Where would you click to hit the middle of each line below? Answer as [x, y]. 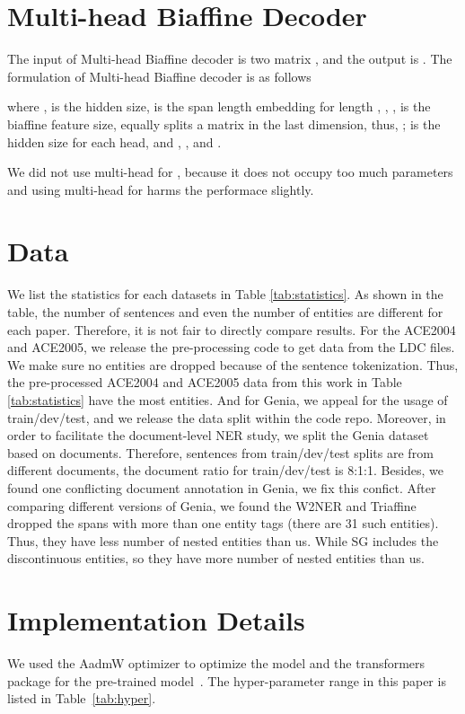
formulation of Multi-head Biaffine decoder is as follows [159, 76]
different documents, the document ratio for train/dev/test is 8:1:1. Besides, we [226, 470]
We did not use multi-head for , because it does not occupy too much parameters [230, 172]
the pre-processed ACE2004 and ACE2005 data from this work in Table [205, 382]
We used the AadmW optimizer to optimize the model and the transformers [216, 663]
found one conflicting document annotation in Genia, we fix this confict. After [222, 487]
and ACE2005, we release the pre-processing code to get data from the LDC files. [231, 347]
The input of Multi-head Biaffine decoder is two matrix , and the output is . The [230, 59]
